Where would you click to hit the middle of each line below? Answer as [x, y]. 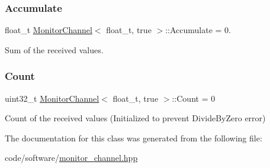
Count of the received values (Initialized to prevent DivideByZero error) [135, 118]
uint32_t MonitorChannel [52, 98]
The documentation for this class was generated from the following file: [134, 138]
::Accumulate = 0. [198, 30]
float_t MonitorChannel [49, 30]
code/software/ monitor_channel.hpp [71, 158]
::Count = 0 [194, 98]
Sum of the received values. [54, 49]
